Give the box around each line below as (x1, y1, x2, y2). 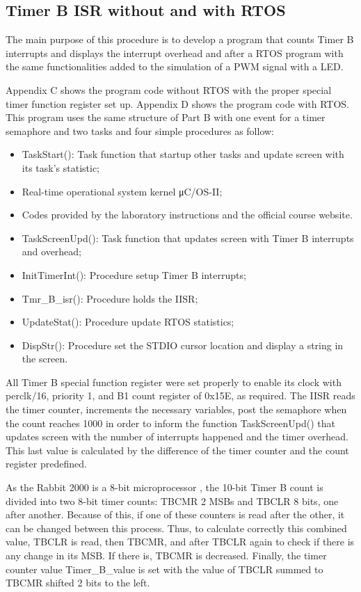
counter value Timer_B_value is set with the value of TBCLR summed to (6, 561, 323, 576)
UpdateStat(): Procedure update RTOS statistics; (22, 314, 234, 329)
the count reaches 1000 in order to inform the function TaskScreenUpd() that (6, 415, 336, 430)
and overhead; (22, 244, 82, 259)
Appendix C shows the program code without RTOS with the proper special (6, 82, 332, 97)
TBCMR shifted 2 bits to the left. (6, 575, 150, 590)
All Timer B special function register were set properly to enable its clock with (6, 374, 342, 389)
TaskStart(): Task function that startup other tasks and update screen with (22, 147, 344, 161)
